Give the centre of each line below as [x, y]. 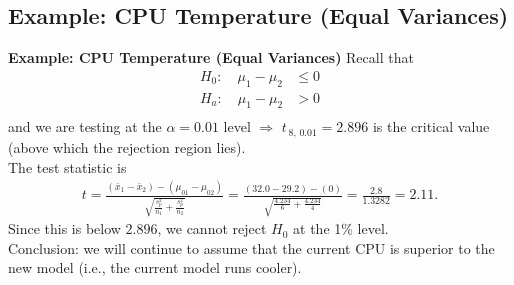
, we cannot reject [212, 228]
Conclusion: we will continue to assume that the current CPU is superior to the [251, 247]
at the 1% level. [341, 228]
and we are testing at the [85, 126]
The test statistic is [67, 166]
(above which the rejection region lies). [127, 146]
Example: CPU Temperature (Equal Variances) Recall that [211, 57]
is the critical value [431, 126]
